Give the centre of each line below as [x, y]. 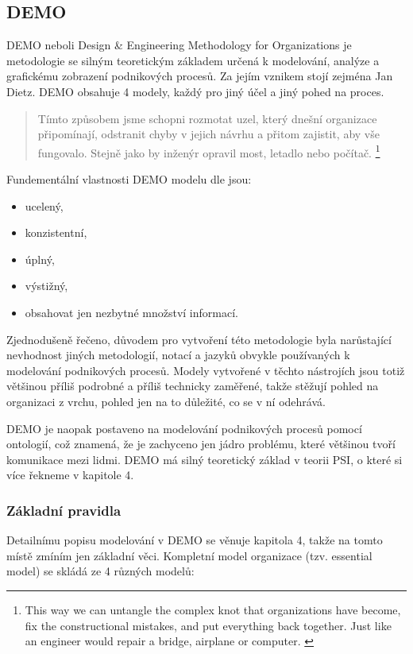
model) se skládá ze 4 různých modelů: [100, 571]
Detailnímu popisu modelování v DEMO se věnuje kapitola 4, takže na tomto [195, 540]
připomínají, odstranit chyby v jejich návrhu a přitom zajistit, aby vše [208, 134]
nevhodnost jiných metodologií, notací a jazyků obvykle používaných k [178, 355]
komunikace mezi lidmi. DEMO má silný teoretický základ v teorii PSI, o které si [205, 459]
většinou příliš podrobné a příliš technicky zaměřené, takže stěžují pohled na [193, 386]
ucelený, [44, 205]
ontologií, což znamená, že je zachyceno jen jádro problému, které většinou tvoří [201, 444]
